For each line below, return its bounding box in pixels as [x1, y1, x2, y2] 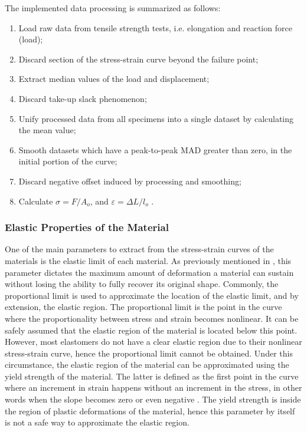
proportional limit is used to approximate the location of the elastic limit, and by [5, 289, 299, 301]
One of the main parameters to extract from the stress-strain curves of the [5, 243, 274, 255]
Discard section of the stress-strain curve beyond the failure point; [18, 52, 259, 65]
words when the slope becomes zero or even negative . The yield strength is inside [5, 393, 301, 405]
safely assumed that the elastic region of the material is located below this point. [5, 324, 298, 336]
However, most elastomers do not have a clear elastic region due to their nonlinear [5, 335, 302, 348]
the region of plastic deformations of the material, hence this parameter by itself [5, 404, 295, 417]
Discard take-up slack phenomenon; [18, 92, 147, 104]
